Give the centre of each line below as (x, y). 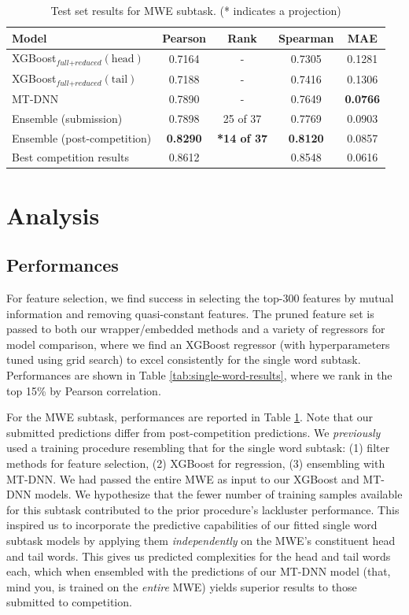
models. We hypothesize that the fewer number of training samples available (219, 494)
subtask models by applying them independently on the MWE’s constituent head (201, 540)
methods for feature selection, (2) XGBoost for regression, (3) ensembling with (196, 463)
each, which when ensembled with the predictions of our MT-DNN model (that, (199, 571)
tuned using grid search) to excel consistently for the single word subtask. (184, 359)
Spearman (306, 37)
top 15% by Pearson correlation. (84, 390)
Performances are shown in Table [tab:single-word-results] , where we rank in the (199, 375)
